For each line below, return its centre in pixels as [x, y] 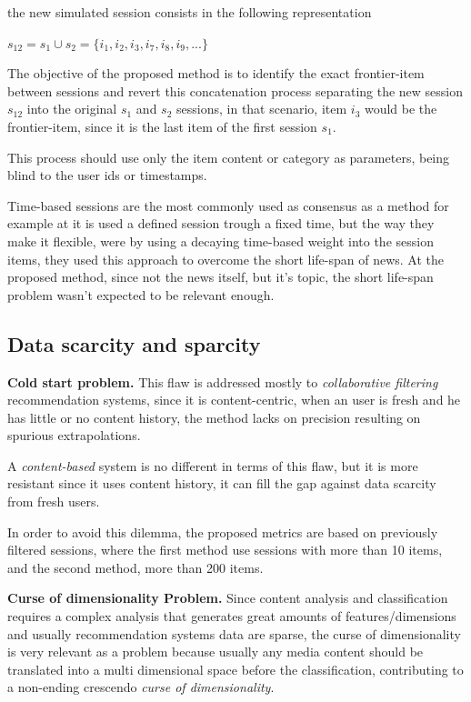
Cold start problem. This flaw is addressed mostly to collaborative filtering [223, 381]
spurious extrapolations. [74, 435]
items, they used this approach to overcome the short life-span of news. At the [226, 259]
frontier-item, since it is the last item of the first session [162, 126]
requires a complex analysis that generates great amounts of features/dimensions [232, 616]
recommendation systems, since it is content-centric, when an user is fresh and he [234, 400]
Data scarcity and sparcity [134, 343]
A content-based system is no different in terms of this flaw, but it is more [213, 465]
